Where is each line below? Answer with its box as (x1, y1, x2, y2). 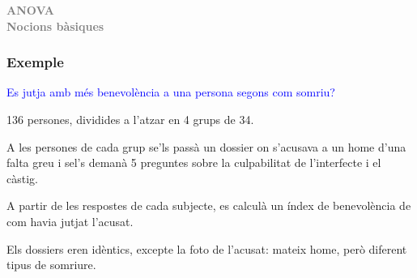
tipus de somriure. (6, 256, 96, 273)
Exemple (6, 52, 64, 72)
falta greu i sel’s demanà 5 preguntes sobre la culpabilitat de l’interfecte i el (6, 154, 381, 171)
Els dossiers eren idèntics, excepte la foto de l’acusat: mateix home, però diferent (6, 240, 407, 257)
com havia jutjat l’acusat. (6, 212, 134, 229)
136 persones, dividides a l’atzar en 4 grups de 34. (6, 111, 254, 127)
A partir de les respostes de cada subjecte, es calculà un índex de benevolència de (6, 197, 411, 214)
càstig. (6, 169, 38, 186)
